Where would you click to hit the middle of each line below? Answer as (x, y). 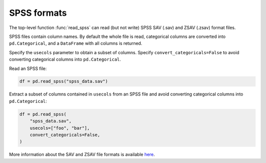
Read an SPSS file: (28, 68)
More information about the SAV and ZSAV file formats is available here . (82, 155)
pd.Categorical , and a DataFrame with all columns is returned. (76, 43)
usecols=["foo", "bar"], (60, 128)
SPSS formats (38, 13)
